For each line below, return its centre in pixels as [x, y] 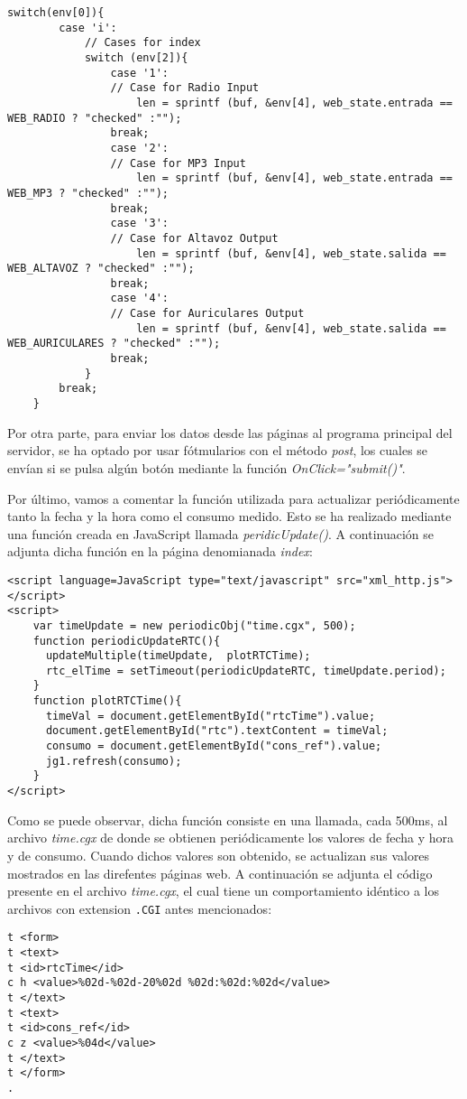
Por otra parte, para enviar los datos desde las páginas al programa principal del [230, 432]
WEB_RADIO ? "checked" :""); [95, 118]
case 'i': [88, 28]
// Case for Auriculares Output [207, 314]
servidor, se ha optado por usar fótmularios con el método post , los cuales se [218, 450]
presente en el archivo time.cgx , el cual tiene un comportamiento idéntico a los [223, 891]
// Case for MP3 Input [178, 163]
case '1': [139, 73]
